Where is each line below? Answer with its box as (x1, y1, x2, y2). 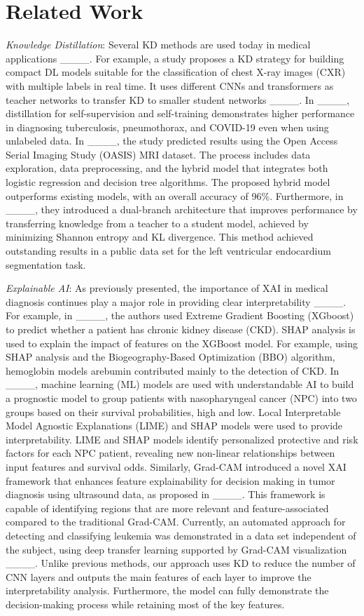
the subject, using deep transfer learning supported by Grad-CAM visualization (6, 542, 347, 556)
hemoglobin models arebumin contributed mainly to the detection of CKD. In (6, 363, 339, 377)
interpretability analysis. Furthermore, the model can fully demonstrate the (6, 583, 329, 598)
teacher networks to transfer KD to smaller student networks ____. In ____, (6, 92, 350, 107)
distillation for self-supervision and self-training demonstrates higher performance (6, 106, 355, 121)
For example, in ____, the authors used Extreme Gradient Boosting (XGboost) (6, 308, 354, 323)
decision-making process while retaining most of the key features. (6, 596, 285, 611)
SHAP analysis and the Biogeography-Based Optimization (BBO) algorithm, (6, 349, 335, 364)
